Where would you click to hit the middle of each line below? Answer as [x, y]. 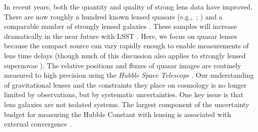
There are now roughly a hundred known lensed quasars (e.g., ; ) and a [113, 16]
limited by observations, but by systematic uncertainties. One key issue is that [124, 94]
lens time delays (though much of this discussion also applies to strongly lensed [125, 55]
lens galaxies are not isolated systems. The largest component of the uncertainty [127, 104]
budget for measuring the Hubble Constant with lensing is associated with [118, 114]
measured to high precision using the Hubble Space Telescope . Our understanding [129, 75]
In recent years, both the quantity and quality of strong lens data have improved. [128, 6]
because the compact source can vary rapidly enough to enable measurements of [127, 46]
